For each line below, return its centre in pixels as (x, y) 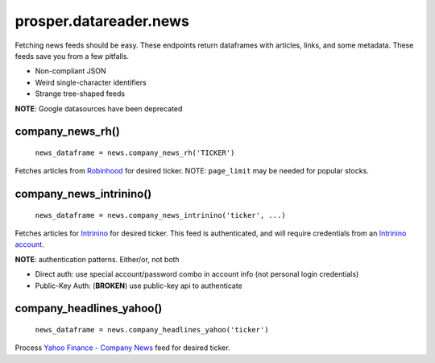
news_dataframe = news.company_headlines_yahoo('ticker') (152, 330)
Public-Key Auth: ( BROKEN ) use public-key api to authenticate (139, 286)
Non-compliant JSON (70, 71)
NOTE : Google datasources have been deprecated (99, 108)
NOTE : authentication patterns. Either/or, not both (97, 259)
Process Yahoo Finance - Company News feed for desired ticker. (122, 348)
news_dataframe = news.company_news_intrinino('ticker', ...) (160, 215)
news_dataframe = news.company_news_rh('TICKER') (135, 152)
